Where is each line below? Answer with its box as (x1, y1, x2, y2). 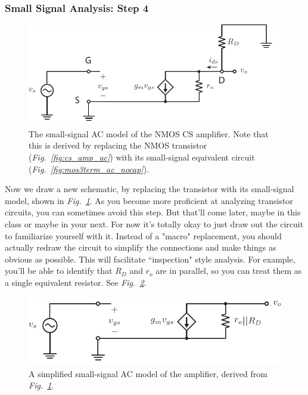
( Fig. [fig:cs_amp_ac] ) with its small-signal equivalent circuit (29, 151, 255, 163)
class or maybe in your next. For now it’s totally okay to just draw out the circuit (5, 218, 304, 230)
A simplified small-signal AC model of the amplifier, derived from (29, 367, 267, 379)
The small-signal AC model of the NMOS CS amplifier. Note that (29, 127, 269, 140)
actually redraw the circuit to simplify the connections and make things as (5, 241, 276, 254)
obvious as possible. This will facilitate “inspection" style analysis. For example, (5, 252, 295, 265)
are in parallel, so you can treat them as (155, 264, 302, 277)
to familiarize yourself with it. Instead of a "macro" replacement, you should (5, 229, 282, 242)
